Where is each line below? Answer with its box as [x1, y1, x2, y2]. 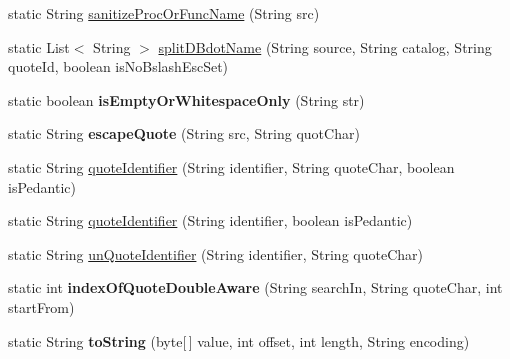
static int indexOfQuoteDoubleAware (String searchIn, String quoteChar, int [8, 277, 503, 298]
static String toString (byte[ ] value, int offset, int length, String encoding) [8, 330, 470, 351]
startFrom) [8, 296, 75, 317]
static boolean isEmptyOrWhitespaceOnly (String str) [8, 89, 365, 110]
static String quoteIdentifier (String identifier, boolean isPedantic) [8, 210, 413, 231]
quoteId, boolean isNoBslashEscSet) [8, 56, 229, 77]
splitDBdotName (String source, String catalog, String [158, 36, 492, 57]
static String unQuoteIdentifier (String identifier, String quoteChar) [8, 243, 423, 264]
